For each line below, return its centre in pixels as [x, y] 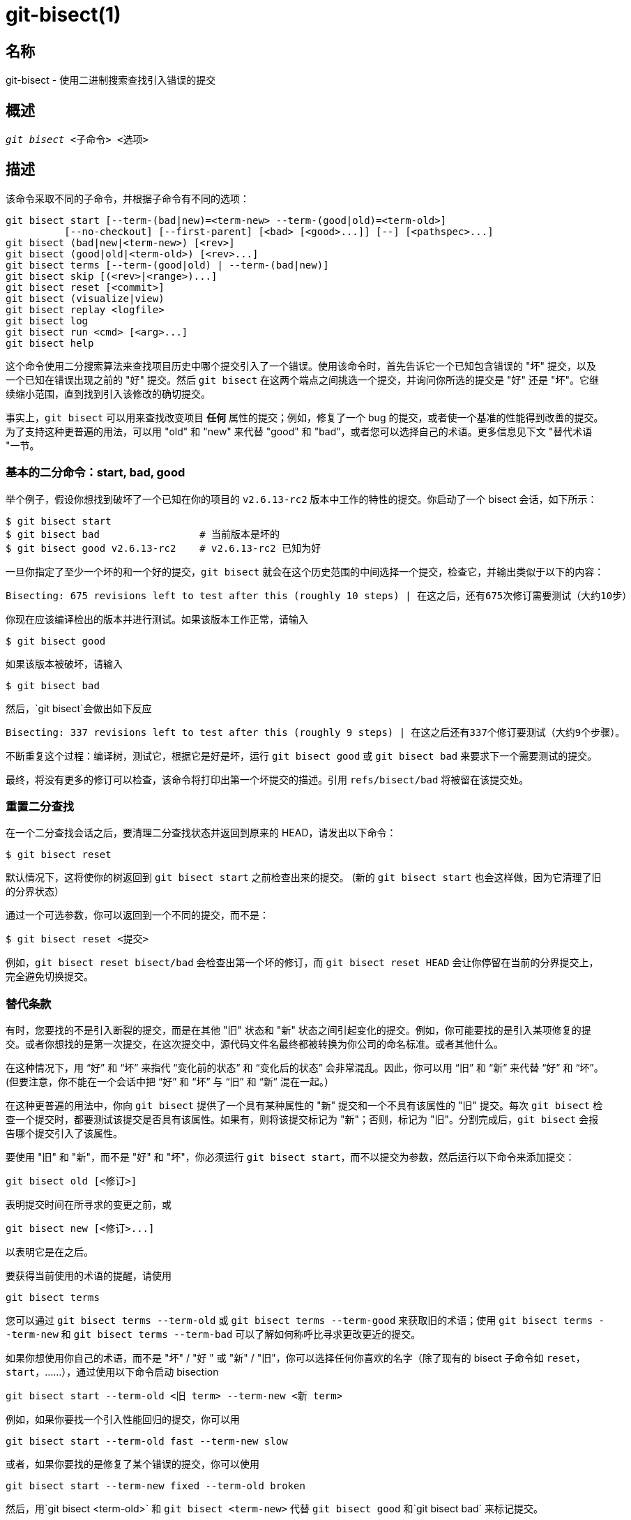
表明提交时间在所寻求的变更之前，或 [89, 1205]
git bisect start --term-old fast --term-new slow [147, 1442]
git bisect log [47, 321]
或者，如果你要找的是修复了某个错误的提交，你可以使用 [132, 1464]
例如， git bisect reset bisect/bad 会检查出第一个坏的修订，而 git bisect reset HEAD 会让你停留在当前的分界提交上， [302, 963]
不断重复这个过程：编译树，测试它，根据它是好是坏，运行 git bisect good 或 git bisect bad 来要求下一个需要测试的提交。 [302, 755]
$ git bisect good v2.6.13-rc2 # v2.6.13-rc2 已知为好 [164, 548]
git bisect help [50, 343]
